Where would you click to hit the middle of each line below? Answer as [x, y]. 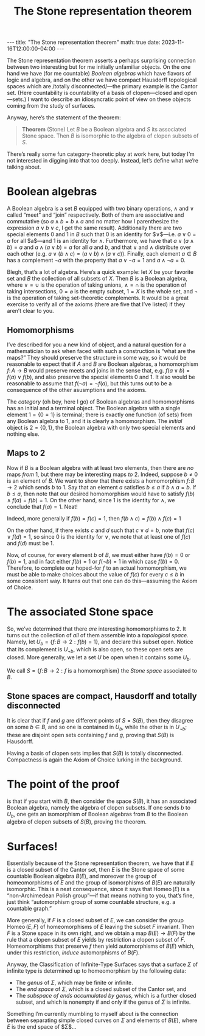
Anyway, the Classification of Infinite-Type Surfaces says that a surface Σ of [102, 964]
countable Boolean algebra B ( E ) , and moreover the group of [82, 876]
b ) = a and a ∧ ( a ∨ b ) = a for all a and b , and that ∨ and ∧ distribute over [99, 247]
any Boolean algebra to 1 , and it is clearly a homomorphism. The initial [95, 421]
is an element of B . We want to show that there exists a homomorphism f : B [101, 481]
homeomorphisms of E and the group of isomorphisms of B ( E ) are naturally [101, 883]
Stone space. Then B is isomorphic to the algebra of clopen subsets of [110, 136]
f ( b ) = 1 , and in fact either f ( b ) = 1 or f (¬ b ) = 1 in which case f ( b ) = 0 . [93, 561]
